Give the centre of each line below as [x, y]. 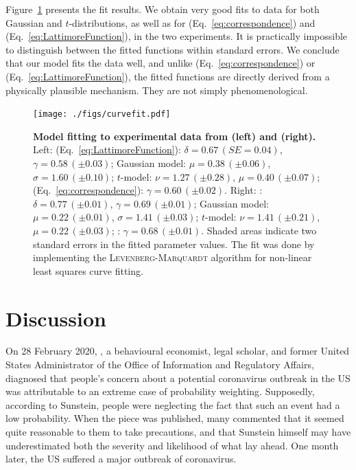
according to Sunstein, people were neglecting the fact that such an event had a [173, 404]
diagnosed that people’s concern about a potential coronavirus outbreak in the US [178, 378]
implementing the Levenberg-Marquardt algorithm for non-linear [173, 257]
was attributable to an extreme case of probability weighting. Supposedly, [160, 391]
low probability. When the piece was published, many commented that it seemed [175, 418]
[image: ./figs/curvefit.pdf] [102, 114]
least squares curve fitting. [88, 270]
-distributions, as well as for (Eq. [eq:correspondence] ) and [192, 22]
